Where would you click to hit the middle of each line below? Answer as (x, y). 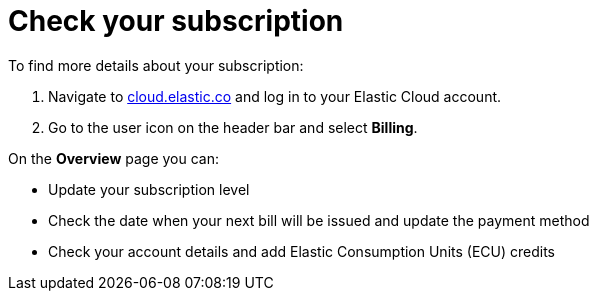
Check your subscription (176, 21)
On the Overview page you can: (114, 158)
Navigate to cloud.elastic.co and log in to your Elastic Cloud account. (275, 96)
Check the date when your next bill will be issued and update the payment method (319, 220)
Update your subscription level (149, 189)
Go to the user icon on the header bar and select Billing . (233, 127)
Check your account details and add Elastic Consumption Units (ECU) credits (302, 251)
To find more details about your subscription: (156, 65)
